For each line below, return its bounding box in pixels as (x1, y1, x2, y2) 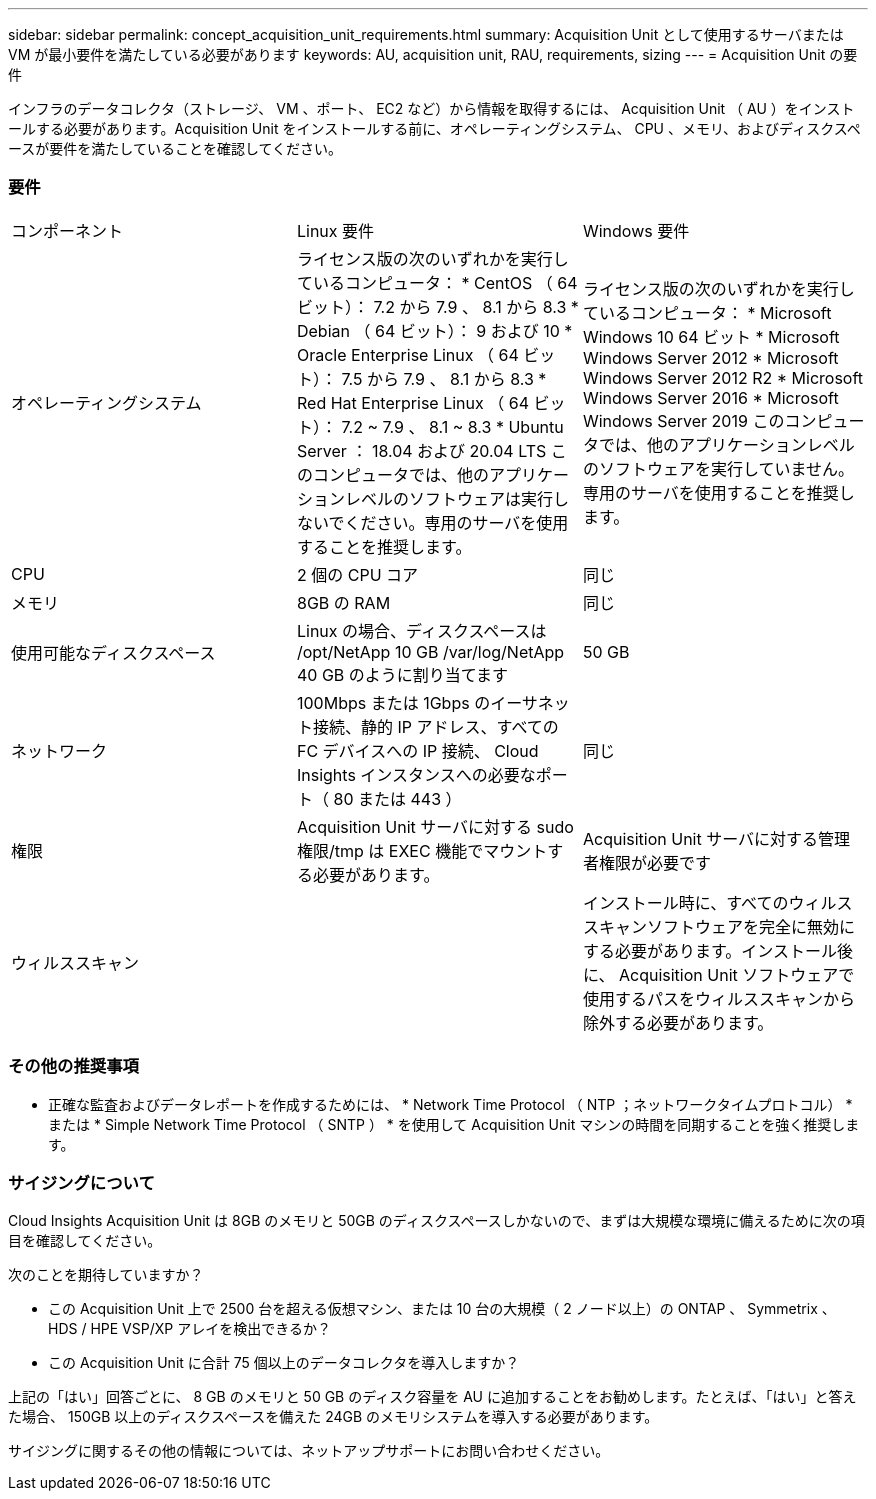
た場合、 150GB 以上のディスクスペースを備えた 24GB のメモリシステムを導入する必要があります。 (8, 1408, 659, 1426)
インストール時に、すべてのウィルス (582, 892, 853, 913)
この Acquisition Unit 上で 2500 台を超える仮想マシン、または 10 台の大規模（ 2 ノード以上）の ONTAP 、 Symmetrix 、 (48, 1300, 836, 1318)
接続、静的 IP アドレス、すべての (312, 716, 559, 737)
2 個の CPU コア (296, 564, 419, 585)
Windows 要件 (582, 220, 690, 241)
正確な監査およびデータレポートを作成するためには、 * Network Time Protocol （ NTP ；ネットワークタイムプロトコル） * (48, 1095, 853, 1113)
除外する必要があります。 (582, 1012, 774, 1033)
